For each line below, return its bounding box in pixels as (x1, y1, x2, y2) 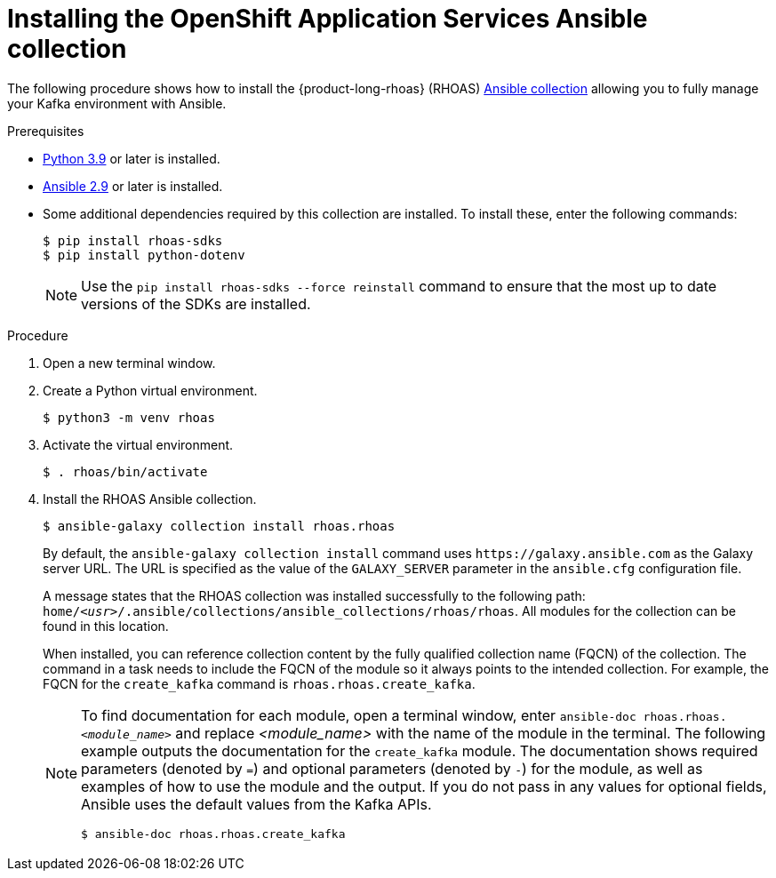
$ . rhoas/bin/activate (43, 464, 208, 479)
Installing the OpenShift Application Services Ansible (7, 4, 648, 34)
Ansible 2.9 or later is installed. (43, 178, 223, 194)
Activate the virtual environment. (43, 436, 234, 452)
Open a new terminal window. (43, 355, 216, 371)
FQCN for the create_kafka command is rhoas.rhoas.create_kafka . (43, 675, 476, 691)
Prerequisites (7, 123, 84, 139)
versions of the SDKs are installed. (81, 294, 311, 313)
